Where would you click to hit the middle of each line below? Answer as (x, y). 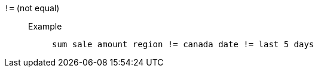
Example (45, 26)
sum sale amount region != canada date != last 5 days (183, 44)
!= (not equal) (32, 8)
